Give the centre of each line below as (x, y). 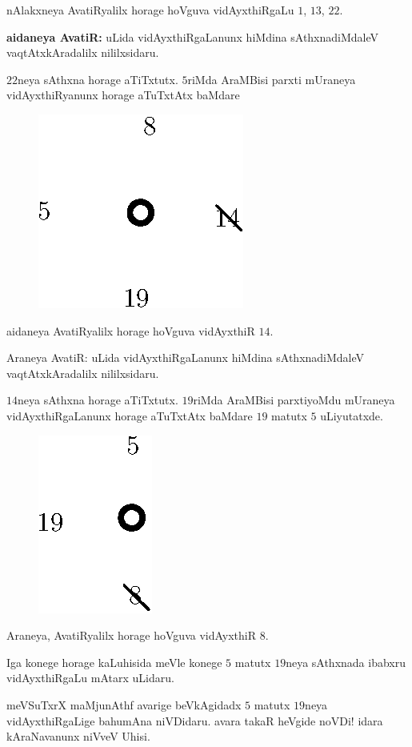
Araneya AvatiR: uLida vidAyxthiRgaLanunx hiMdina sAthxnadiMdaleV (186, 357)
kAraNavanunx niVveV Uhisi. (78, 736)
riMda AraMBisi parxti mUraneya (272, 79)
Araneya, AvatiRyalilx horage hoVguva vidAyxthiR (132, 635)
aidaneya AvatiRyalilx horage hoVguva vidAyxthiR (131, 330)
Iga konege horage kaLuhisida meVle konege (114, 662)
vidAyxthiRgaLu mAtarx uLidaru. (90, 678)
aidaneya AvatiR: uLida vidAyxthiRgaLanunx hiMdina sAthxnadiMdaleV (193, 36)
